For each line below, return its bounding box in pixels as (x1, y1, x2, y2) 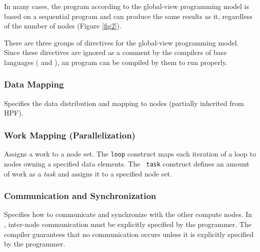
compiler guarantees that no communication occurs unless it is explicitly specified (4, 228, 254, 239)
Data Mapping (4, 78, 64, 90)
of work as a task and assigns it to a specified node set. (4, 168, 172, 178)
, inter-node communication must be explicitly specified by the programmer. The (4, 218, 251, 229)
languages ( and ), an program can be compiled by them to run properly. (4, 56, 227, 67)
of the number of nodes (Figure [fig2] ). (4, 20, 121, 31)
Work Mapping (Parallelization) (4, 128, 135, 141)
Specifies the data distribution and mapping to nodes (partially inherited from (4, 97, 244, 108)
